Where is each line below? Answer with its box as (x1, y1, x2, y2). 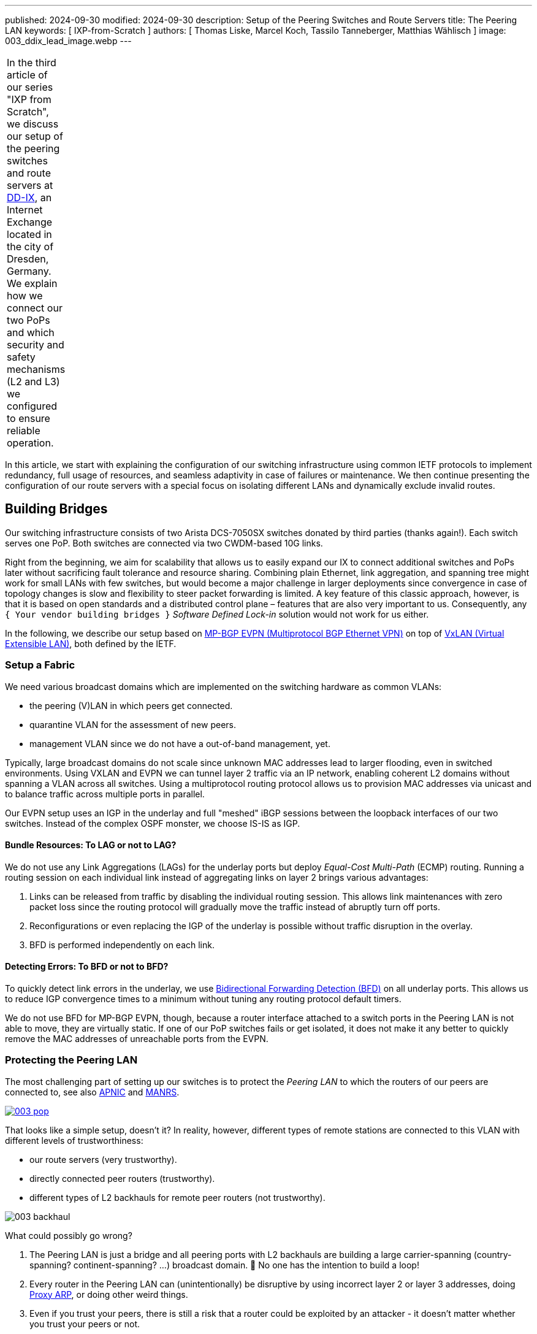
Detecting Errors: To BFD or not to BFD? (5, 961, 169, 972)
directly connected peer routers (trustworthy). (29, 1173, 215, 1184)
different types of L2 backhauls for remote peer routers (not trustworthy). (29, 1192, 326, 1203)
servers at (7, 179, 53, 191)
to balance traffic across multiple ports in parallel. (5, 788, 205, 799)
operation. (7, 437, 54, 449)
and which (7, 326, 55, 339)
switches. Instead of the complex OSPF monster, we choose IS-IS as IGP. (5, 818, 300, 829)
